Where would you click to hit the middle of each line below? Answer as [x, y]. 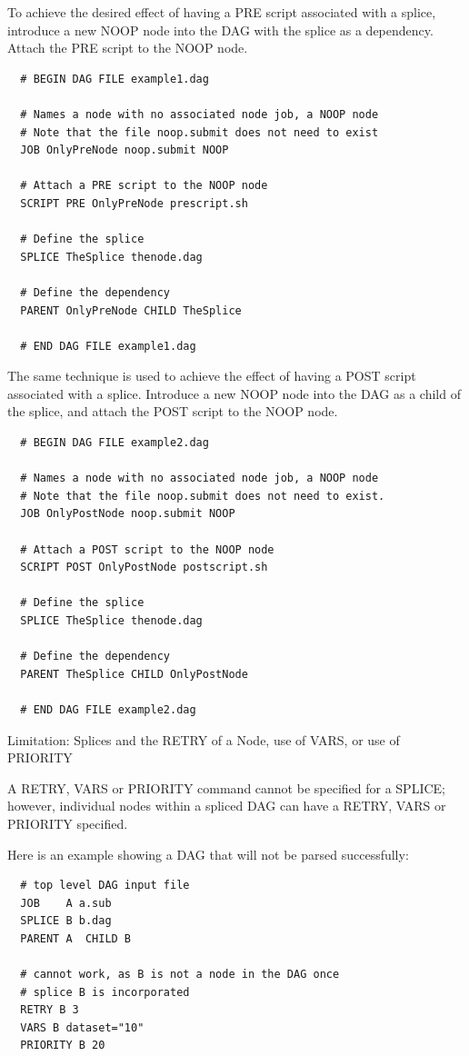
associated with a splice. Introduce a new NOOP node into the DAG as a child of [234, 393]
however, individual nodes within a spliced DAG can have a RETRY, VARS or [227, 806]
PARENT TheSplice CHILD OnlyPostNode [134, 674]
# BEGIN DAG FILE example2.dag [115, 443]
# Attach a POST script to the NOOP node [147, 549]
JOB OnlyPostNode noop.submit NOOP [128, 514]
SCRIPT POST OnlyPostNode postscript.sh [144, 568]
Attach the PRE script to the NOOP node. [128, 48]
